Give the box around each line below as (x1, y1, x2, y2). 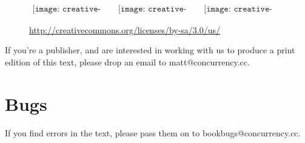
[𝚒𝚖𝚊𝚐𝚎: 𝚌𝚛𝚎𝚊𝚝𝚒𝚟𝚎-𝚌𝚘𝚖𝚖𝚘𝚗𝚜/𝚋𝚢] (118, 4, 187, 13)
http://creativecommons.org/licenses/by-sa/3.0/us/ (29, 23, 221, 36)
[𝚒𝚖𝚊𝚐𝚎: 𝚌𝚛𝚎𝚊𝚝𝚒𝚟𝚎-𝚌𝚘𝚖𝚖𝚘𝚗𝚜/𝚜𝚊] (204, 4, 272, 13)
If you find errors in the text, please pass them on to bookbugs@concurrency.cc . (5, 126, 301, 139)
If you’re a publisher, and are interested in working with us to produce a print (5, 44, 295, 56)
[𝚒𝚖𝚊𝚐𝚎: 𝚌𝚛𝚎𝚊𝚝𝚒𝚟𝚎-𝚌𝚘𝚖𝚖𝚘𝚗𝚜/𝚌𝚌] (32, 4, 101, 13)
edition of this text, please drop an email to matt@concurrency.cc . (5, 55, 250, 68)
